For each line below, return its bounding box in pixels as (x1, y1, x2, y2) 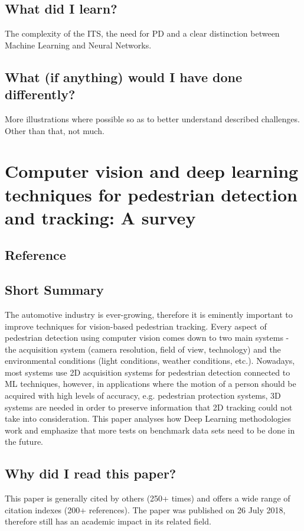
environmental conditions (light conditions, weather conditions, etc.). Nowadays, (5, 354, 295, 367)
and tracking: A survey (5, 205, 196, 229)
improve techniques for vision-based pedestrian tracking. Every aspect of (5, 320, 267, 332)
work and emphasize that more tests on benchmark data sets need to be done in (5, 424, 295, 436)
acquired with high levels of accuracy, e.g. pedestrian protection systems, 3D (5, 389, 281, 402)
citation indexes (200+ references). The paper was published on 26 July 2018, (5, 503, 286, 516)
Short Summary (5, 281, 104, 299)
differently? (5, 85, 76, 103)
